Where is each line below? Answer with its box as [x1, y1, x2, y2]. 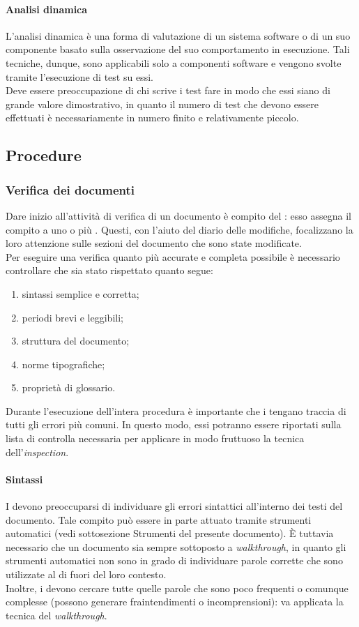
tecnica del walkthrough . [6, 607, 107, 622]
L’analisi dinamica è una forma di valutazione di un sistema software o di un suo [6, 28, 351, 43]
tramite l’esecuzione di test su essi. [6, 69, 153, 84]
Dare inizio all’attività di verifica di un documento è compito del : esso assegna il [6, 208, 352, 222]
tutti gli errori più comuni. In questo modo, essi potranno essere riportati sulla [6, 417, 342, 432]
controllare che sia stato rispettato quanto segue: [6, 263, 213, 278]
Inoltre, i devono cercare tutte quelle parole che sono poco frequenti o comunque [6, 580, 349, 595]
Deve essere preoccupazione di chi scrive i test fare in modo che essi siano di [6, 83, 330, 98]
